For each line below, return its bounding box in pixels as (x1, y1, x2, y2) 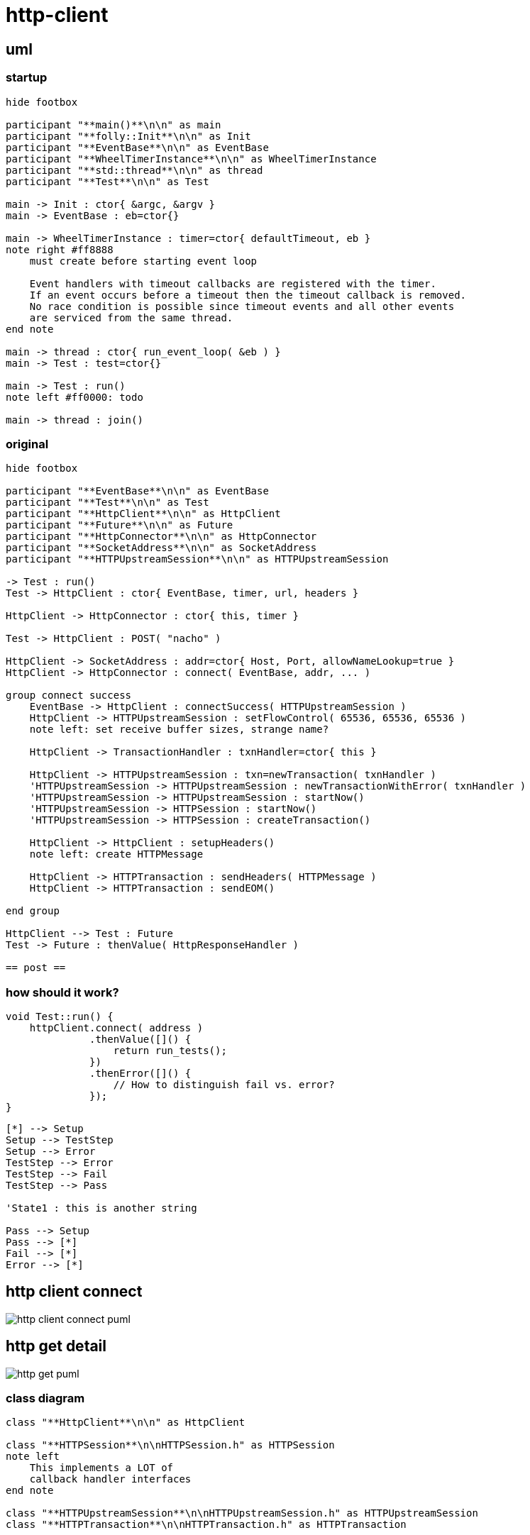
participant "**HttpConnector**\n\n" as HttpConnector (6, 531, 317, 543)
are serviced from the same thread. (29, 311, 233, 323)
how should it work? (6, 985, 119, 999)
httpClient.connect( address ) (29, 1022, 204, 1034)
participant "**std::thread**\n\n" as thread (6, 164, 263, 176)
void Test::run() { (6, 1011, 114, 1023)
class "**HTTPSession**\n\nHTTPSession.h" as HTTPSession (6, 1439, 335, 1451)
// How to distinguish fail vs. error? (113, 1079, 335, 1091)
